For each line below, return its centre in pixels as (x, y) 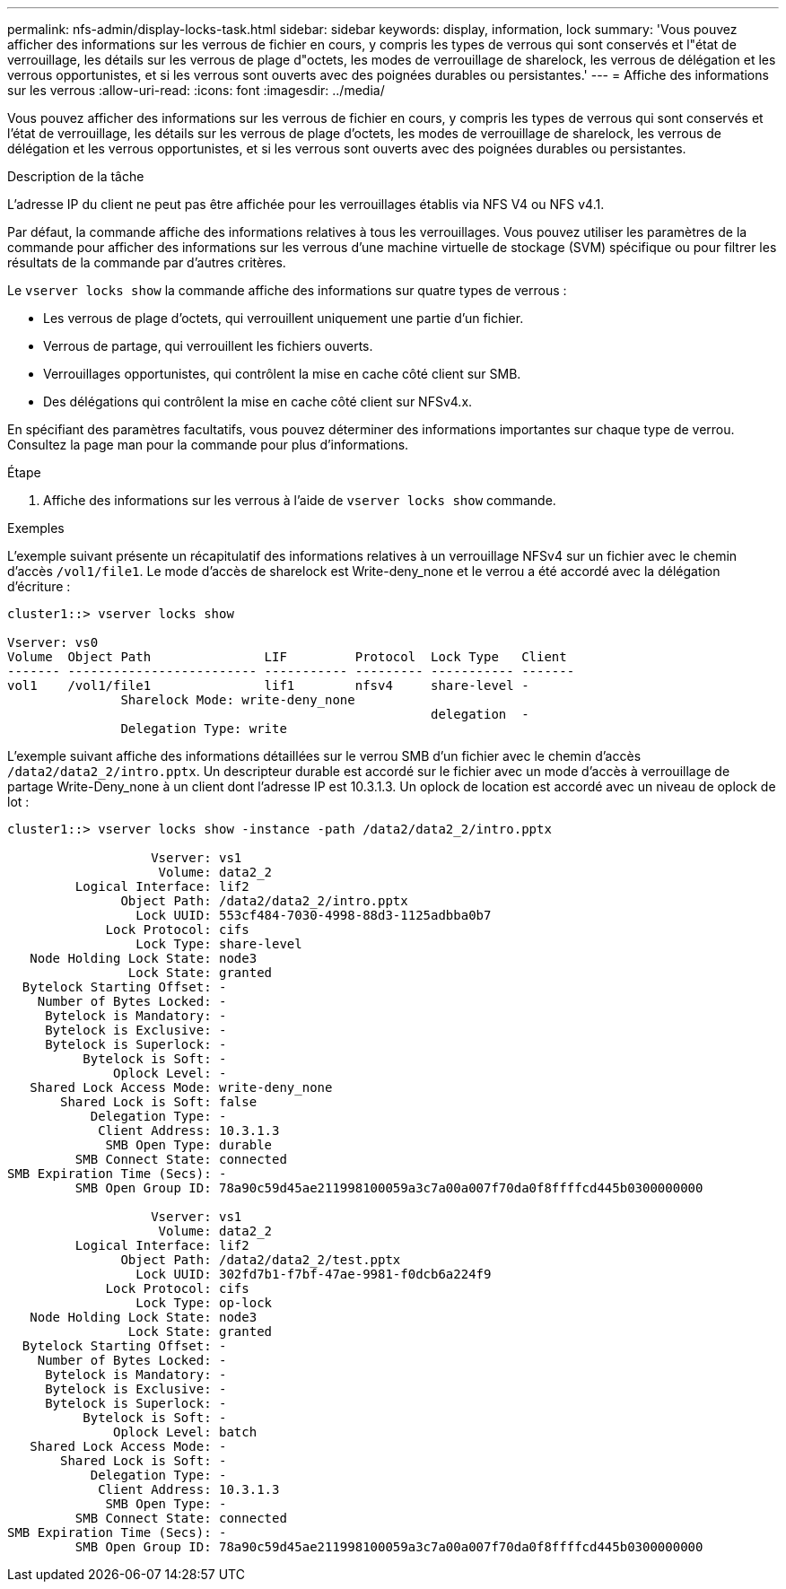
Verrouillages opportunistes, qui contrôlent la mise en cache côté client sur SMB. (282, 374)
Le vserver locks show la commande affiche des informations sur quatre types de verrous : (287, 290)
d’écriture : (39, 586)
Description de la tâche (76, 176)
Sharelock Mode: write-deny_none (238, 700)
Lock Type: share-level (219, 944)
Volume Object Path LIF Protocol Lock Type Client (287, 657)
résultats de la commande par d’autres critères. (147, 262)
